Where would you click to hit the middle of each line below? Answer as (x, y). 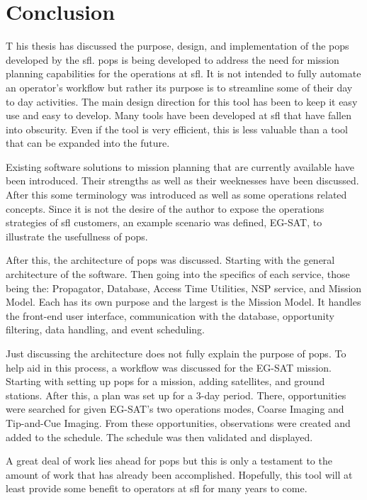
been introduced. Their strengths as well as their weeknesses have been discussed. (182, 180)
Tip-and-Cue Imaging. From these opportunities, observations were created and (178, 422)
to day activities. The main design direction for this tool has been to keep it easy (182, 101)
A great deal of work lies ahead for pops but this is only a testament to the (169, 461)
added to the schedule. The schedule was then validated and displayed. (159, 437)
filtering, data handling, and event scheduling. (105, 329)
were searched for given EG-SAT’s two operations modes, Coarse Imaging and (175, 409)
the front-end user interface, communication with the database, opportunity (170, 315)
